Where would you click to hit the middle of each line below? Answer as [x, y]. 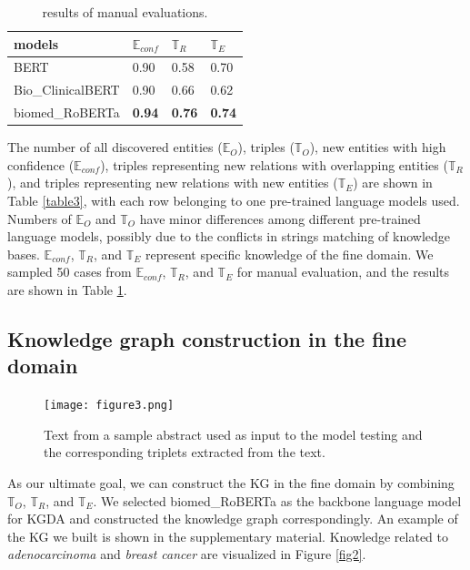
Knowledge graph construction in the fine [207, 338]
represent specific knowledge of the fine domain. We [290, 254]
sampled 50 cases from [70, 272]
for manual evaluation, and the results [343, 272]
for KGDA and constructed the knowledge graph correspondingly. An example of [233, 519]
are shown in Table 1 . [67, 289]
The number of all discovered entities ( [115, 147]
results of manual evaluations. [125, 12]
